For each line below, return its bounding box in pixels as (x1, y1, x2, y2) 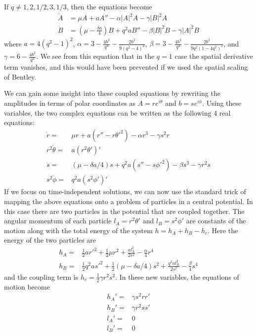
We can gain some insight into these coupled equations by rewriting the (4, 88, 220, 98)
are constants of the (186, 215, 246, 226)
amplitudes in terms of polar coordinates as (4, 98, 136, 108)
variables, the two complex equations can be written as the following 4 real (4, 107, 231, 118)
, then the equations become (66, 1, 152, 11)
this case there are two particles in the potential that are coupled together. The (4, 206, 245, 216)
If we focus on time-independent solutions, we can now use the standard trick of (4, 186, 246, 197)
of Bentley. (4, 71, 37, 82)
